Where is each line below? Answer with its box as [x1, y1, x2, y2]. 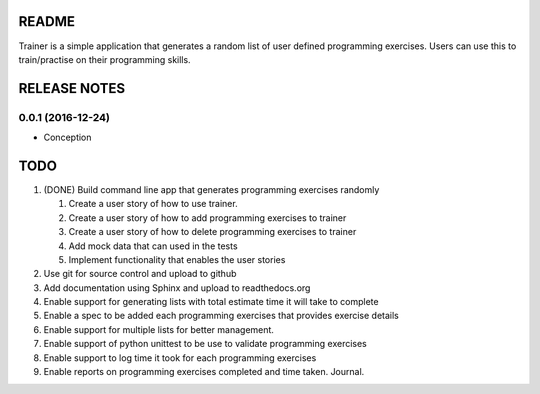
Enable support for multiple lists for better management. [43, 323, 275, 335]
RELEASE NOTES [18, 80, 126, 97]
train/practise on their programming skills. [18, 53, 191, 65]
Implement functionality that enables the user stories [68, 253, 286, 265]
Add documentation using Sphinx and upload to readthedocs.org [43, 281, 311, 294]
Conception [43, 131, 92, 144]
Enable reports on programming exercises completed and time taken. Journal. [43, 366, 365, 378]
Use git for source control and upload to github [43, 268, 237, 280]
